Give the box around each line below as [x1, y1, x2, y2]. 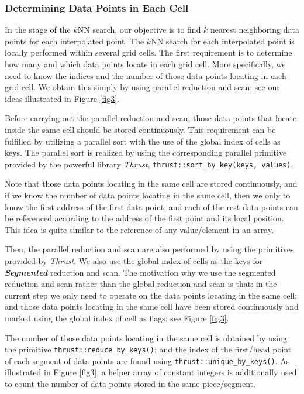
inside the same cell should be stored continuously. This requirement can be [5, 123, 276, 135]
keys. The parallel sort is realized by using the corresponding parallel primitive [5, 146, 287, 159]
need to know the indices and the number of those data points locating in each [5, 69, 286, 81]
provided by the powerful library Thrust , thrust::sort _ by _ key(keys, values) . [5, 157, 293, 170]
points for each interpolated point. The [5, 35, 144, 47]
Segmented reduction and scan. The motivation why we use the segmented [5, 266, 276, 278]
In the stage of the [5, 23, 71, 36]
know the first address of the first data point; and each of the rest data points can [5, 200, 298, 213]
